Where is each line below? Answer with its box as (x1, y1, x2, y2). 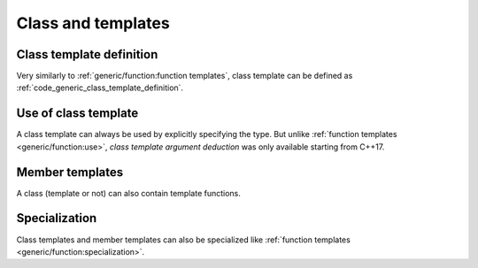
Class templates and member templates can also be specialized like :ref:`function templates (16, 234, 351, 245)
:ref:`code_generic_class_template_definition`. (16, 82, 184, 93)
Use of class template (16, 106, 139, 121)
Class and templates (16, 13, 170, 33)
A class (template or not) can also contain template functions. (16, 188, 241, 198)
